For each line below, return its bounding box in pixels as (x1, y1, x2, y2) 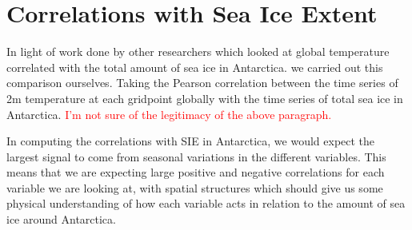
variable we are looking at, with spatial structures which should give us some (6, 179, 383, 196)
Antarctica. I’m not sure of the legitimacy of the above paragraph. (6, 105, 332, 122)
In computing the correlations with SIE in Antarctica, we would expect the (6, 133, 375, 149)
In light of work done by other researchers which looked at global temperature (6, 43, 390, 60)
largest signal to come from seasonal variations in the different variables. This (6, 148, 386, 165)
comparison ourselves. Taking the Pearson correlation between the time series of (6, 74, 398, 91)
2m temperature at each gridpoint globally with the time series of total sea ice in (6, 89, 403, 106)
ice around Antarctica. (6, 211, 116, 228)
